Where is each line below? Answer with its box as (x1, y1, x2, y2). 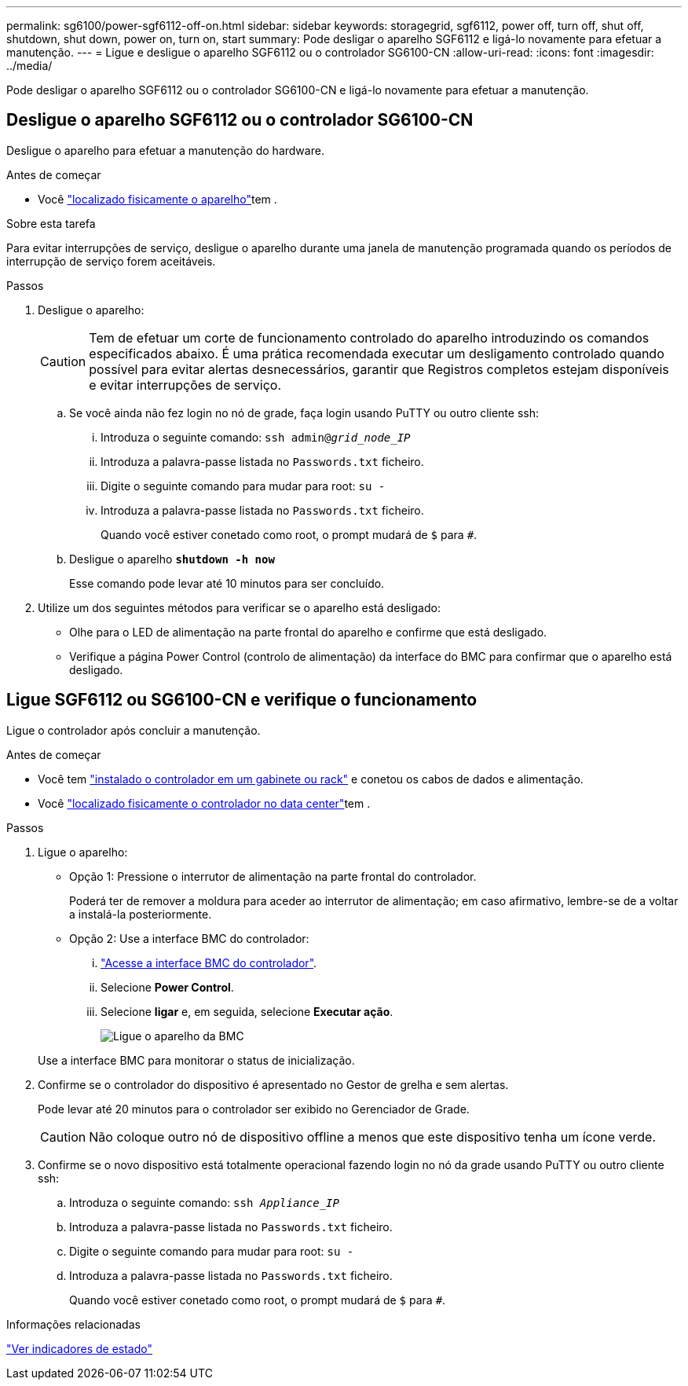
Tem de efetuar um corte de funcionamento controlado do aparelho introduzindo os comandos (89, 329, 650, 346)
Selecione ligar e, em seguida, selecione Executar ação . (101, 1004, 393, 1018)
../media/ (6, 59, 53, 72)
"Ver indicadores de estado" (6, 1341, 152, 1355)
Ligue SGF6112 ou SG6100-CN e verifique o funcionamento (6, 690, 478, 710)
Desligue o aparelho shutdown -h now (69, 552, 275, 566)
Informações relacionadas (6, 1317, 141, 1331)
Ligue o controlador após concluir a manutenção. (6, 723, 261, 737)
